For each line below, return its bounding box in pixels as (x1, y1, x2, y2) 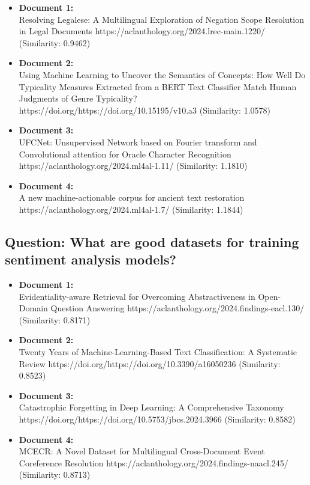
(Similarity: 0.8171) (19, 313, 91, 326)
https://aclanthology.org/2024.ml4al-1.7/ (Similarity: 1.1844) (19, 203, 243, 215)
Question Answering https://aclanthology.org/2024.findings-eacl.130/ (50, 302, 305, 314)
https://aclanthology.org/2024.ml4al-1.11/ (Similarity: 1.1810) (19, 159, 248, 172)
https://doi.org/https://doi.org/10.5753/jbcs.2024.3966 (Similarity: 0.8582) (19, 413, 296, 426)
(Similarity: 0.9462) (19, 36, 91, 49)
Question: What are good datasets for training (5, 232, 299, 251)
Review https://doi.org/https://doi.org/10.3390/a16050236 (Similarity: (19, 357, 281, 370)
